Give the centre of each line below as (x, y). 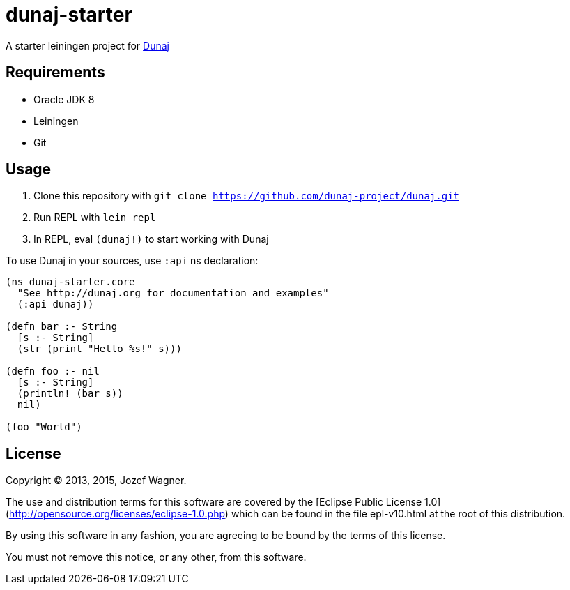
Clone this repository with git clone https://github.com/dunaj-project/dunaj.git (246, 196)
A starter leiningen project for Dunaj (87, 45)
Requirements (55, 73)
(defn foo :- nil (53, 371)
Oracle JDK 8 (64, 99)
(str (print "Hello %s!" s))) (99, 349)
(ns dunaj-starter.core (70, 282)
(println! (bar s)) (70, 394)
